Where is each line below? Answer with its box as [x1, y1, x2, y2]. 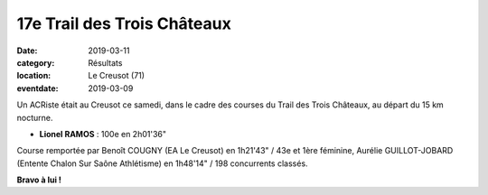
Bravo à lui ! [16, 174, 62, 185]
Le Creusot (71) [88, 70, 145, 81]
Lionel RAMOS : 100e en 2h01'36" [39, 128, 167, 139]
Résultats [88, 57, 123, 68]
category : [16, 57, 55, 68]
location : [16, 70, 52, 81]
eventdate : [16, 82, 59, 94]
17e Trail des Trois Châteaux [16, 14, 232, 33]
